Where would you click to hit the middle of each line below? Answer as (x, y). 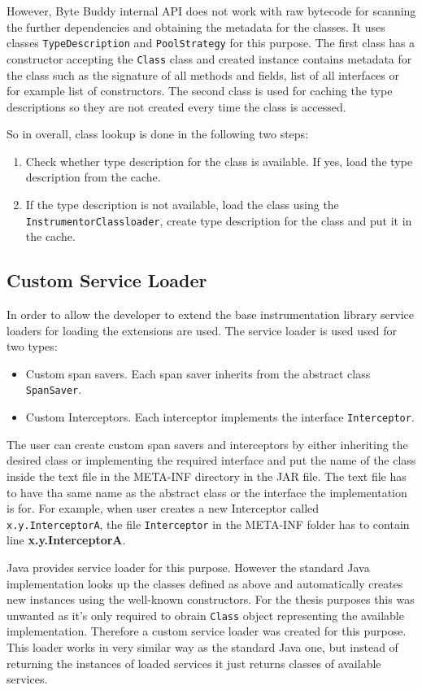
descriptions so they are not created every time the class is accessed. (176, 106)
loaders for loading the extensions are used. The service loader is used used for (202, 330)
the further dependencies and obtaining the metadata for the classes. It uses (196, 26)
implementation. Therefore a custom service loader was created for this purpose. (207, 631)
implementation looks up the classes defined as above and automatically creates (205, 583)
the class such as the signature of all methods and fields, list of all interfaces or (203, 74)
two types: (32, 346)
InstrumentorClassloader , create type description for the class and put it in (219, 220)
